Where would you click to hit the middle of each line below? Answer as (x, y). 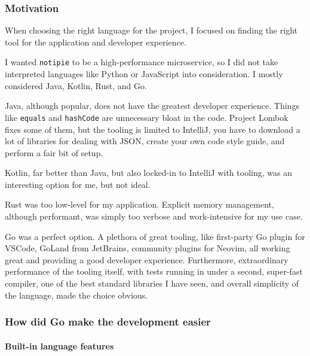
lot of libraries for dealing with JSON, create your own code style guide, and (145, 141)
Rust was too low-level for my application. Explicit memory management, (139, 204)
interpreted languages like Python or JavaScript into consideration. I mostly (144, 74)
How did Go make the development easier (108, 322)
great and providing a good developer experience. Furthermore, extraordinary (147, 259)
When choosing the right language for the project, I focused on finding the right (151, 30)
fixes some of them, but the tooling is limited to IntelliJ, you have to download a (153, 129)
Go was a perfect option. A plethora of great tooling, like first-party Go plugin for (155, 236)
